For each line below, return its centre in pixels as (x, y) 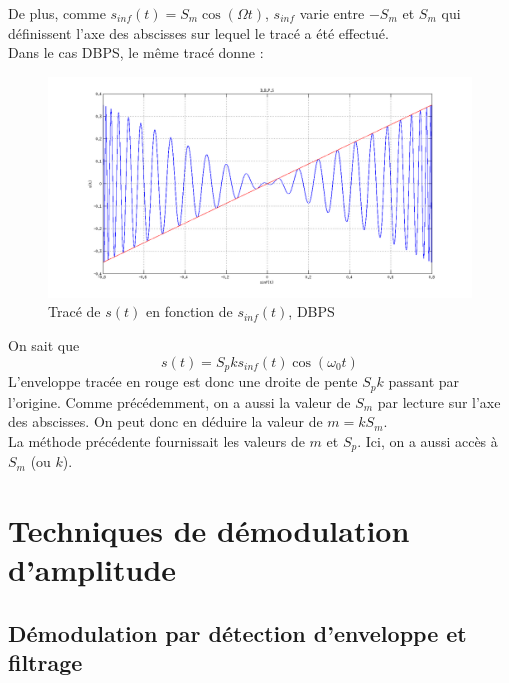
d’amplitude (92, 569)
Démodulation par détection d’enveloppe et (237, 632)
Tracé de (74, 311)
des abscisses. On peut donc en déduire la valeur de (165, 421)
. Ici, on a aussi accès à (427, 440)
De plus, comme (57, 13)
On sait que (44, 345)
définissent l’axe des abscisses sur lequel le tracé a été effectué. (198, 32)
